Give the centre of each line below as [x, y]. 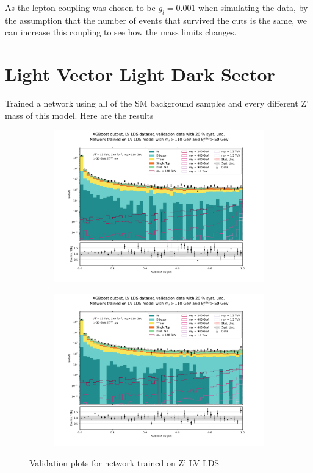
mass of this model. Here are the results [79, 115]
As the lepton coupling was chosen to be [80, 7]
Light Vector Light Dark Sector [140, 74]
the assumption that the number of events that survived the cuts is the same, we [156, 20]
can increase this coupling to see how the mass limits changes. [121, 32]
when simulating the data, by [253, 7]
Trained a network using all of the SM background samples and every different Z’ [157, 103]
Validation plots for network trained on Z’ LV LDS [124, 463]
